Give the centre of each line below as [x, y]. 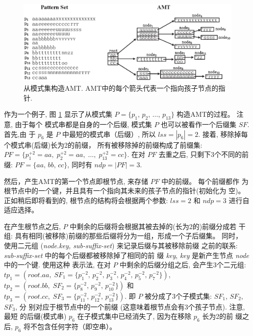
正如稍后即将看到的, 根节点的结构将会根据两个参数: [86, 200]
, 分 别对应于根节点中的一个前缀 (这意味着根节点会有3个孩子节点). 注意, [130, 306]
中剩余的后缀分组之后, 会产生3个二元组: [183, 265]
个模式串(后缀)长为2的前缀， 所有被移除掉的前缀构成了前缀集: [103, 144]
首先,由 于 [20, 134]
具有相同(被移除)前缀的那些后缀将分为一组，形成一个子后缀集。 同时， [129, 236]
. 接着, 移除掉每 [223, 134]
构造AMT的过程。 [205, 114]
